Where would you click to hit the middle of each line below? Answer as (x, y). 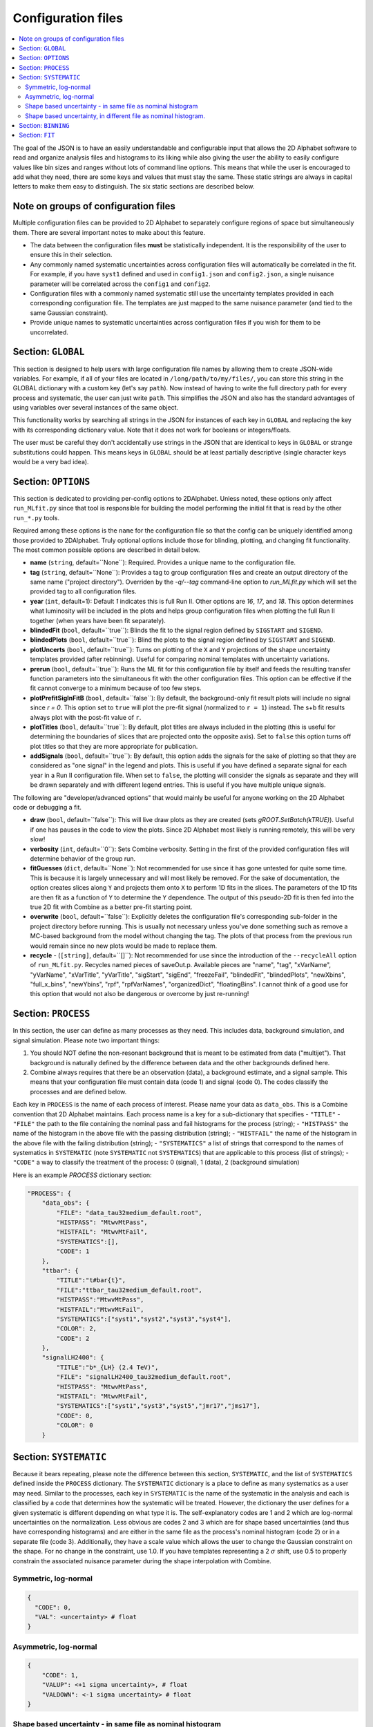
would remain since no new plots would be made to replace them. (124, 946)
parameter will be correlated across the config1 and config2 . (120, 284)
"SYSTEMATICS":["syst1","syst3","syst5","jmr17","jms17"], (159, 1406)
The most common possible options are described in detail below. (106, 550)
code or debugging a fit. (47, 808)
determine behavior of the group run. (83, 859)
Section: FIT (37, 135)
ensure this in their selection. (71, 255)
